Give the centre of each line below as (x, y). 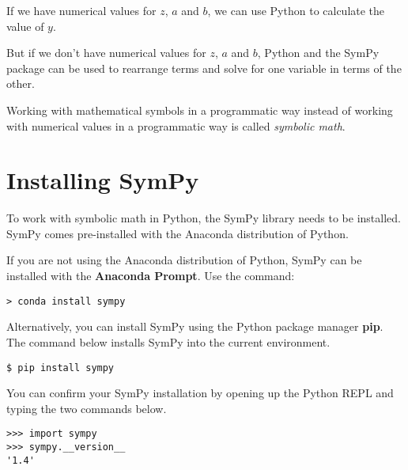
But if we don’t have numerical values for (106, 53)
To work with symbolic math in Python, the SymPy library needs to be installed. (204, 218)
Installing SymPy (103, 180)
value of (25, 26)
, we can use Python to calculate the (296, 10)
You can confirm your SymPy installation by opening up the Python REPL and (200, 393)
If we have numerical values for (81, 10)
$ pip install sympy (60, 368)
